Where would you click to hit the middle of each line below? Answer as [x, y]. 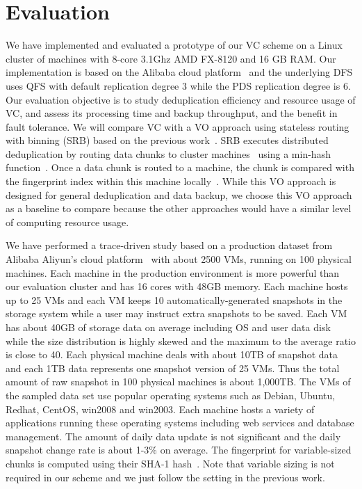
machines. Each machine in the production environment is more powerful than [173, 272]
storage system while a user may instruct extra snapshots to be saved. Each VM [176, 313]
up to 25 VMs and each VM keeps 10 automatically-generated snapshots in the [174, 299]
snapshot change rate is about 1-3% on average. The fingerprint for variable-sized [179, 450]
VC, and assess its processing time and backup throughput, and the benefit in [172, 113]
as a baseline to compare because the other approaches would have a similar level [179, 208]
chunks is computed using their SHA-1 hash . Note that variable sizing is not [170, 463]
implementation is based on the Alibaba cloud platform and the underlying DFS [179, 72]
